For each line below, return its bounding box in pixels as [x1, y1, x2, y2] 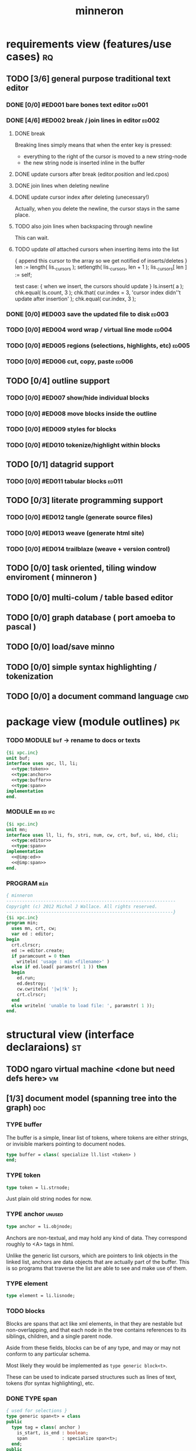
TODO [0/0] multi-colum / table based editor [6, 592, 173, 602]
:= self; [14, 271, 33, 278]
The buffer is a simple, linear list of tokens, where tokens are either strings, [6, 1134, 189, 1141]
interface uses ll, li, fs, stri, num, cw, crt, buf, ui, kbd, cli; [6, 832, 179, 838]
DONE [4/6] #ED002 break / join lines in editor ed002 [6, 117, 160, 125]
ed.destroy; [17, 981, 46, 986]
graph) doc [6, 1102, 46, 1113]
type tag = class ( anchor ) [11, 1424, 81, 1430]
